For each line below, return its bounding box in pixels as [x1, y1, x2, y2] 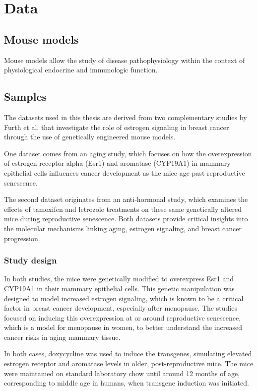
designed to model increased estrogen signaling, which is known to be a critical [4, 293, 244, 303]
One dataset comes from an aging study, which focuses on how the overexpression [4, 148, 252, 158]
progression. [4, 233, 40, 243]
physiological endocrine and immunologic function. [4, 65, 158, 75]
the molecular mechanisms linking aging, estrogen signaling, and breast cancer [4, 223, 242, 233]
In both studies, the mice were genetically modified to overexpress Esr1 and [4, 273, 234, 284]
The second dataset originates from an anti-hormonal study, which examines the [4, 194, 248, 204]
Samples [4, 89, 47, 104]
